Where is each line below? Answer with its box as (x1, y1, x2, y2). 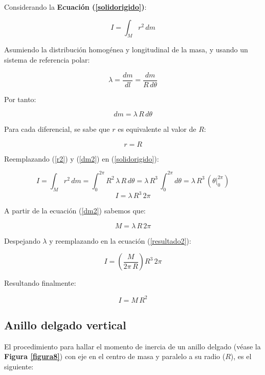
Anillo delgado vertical (4, 317, 126, 332)
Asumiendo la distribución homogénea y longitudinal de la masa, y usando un (4, 44, 248, 55)
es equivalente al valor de (118, 124, 196, 134)
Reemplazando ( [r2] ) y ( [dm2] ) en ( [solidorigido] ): (4, 153, 159, 164)
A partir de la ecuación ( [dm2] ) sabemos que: (4, 205, 146, 216)
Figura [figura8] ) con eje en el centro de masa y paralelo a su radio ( (4, 351, 226, 362)
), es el (230, 351, 252, 362)
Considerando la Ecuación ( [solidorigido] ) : (4, 2, 147, 12)
